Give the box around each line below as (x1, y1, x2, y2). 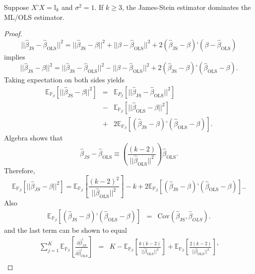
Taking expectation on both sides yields (4, 74, 125, 85)
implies (4, 51, 25, 62)
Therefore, (4, 165, 35, 175)
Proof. (4, 28, 22, 39)
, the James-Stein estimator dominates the (122, 2, 251, 12)
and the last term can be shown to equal (4, 224, 127, 235)
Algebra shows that (4, 133, 63, 143)
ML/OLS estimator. (4, 11, 65, 22)
